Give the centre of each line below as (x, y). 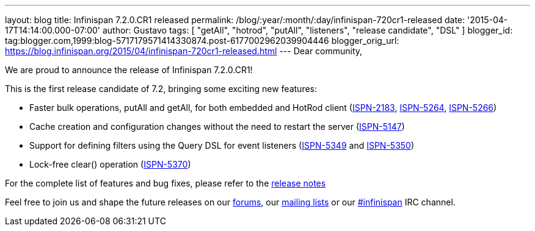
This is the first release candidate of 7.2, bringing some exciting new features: (161, 89)
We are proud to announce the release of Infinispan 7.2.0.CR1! (129, 70)
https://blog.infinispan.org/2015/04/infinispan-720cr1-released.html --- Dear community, (184, 51)
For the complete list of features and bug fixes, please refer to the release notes (166, 183)
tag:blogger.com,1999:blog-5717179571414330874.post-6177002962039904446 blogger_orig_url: (202, 41)
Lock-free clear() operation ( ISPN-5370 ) (110, 164)
